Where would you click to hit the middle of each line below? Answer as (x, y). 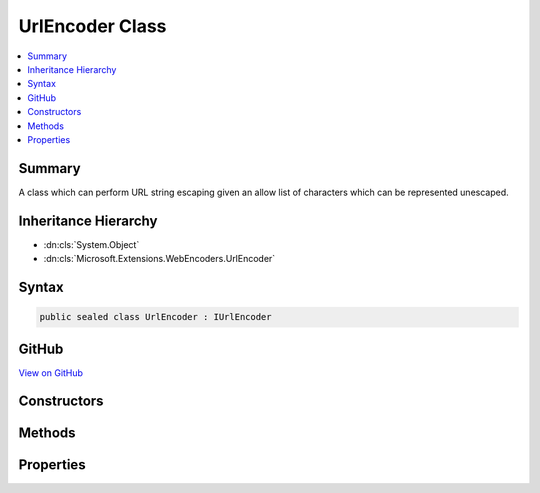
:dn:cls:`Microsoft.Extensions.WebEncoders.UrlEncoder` (159, 259)
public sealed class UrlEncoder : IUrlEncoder (155, 317)
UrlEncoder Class (92, 26)
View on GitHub (51, 372)
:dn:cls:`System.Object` (91, 244)
